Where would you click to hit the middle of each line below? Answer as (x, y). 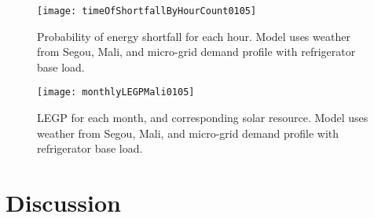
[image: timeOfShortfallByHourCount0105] (147, 11)
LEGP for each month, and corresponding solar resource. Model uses (203, 118)
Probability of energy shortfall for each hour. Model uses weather (194, 36)
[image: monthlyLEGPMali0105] (116, 92)
